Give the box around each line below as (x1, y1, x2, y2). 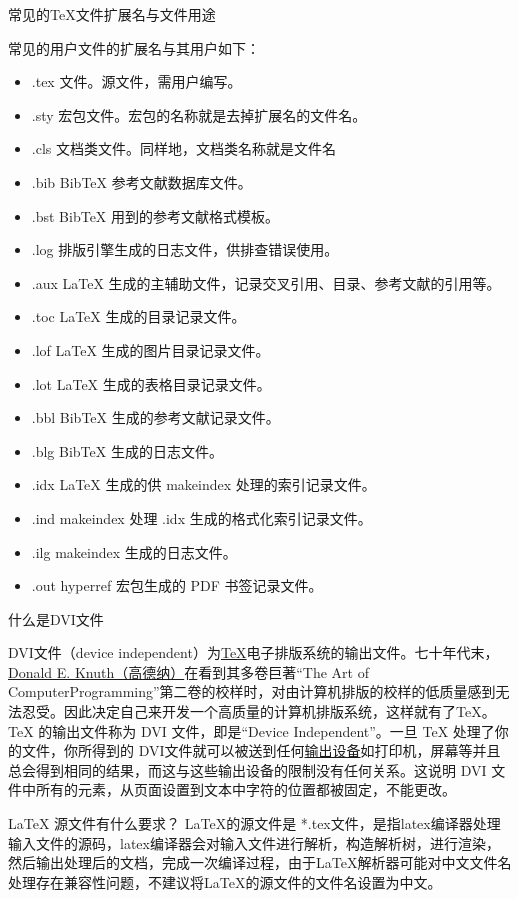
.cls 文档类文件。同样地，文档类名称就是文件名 (31, 138, 336, 159)
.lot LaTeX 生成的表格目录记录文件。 (31, 373, 271, 394)
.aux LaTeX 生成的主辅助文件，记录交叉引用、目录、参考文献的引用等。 (31, 272, 501, 293)
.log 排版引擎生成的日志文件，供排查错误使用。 (31, 239, 339, 260)
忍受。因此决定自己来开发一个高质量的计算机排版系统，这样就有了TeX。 (21, 701, 496, 722)
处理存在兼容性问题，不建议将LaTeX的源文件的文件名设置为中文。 (8, 871, 442, 892)
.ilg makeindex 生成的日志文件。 (31, 541, 237, 562)
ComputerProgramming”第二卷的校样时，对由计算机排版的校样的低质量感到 (8, 681, 496, 702)
